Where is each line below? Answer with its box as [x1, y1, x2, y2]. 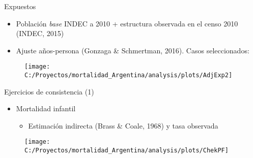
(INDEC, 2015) [16, 28, 64, 39]
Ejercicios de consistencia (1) [4, 86, 94, 97]
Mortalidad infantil [16, 103, 76, 114]
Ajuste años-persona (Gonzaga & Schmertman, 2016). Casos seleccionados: [16, 45, 249, 55]
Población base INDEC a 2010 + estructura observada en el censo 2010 [16, 18, 238, 28]
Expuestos [4, 1, 36, 11]
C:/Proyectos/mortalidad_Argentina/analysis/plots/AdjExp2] [24, 72, 233, 79]
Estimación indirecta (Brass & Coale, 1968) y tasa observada [28, 120, 218, 131]
